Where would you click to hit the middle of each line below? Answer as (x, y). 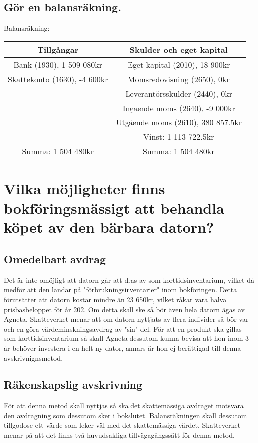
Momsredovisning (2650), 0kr (179, 79)
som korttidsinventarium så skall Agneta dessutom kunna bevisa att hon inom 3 (127, 338)
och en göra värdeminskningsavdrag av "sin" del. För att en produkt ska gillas (123, 328)
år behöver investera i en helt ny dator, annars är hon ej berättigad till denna (123, 348)
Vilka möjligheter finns (85, 188)
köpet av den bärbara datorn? (109, 227)
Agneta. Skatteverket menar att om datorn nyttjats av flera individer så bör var (126, 319)
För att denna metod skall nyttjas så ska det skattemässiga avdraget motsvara (124, 405)
